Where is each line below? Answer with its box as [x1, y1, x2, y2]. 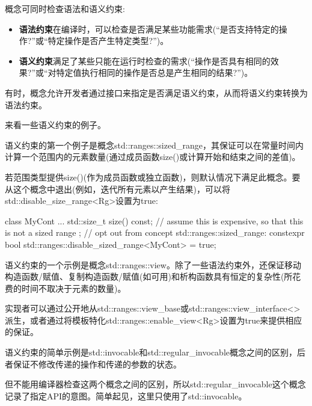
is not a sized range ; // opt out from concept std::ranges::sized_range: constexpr [5, 226, 305, 239]
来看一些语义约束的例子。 [5, 118, 106, 131]
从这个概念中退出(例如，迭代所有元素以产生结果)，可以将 [5, 182, 230, 195]
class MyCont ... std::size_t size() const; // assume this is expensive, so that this [5, 214, 304, 227]
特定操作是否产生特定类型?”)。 [47, 34, 169, 47]
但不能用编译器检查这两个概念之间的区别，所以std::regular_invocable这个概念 [5, 378, 306, 390]
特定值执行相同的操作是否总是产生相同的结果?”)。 [56, 66, 253, 79]
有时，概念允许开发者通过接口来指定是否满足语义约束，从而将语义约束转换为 [5, 86, 308, 99]
